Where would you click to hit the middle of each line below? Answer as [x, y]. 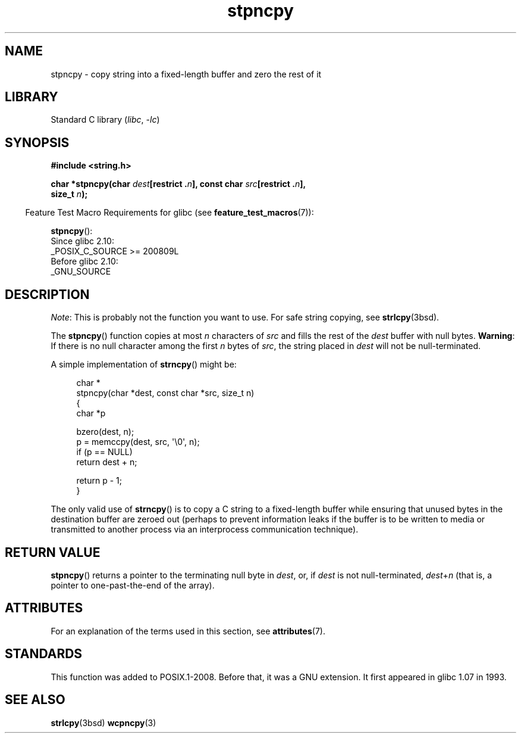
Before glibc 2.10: [84, 261]
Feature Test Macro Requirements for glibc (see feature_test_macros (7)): [170, 213]
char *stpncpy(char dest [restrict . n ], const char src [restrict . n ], [178, 184]
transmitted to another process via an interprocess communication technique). [205, 530]
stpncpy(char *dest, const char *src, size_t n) [165, 393]
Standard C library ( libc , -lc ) [105, 120]
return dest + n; [107, 462]
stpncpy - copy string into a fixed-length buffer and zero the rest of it [186, 74]
